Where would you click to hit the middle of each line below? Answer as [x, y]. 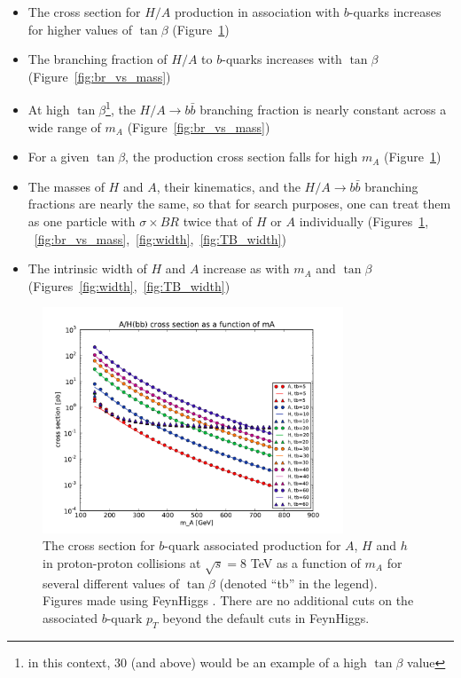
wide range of [64, 126]
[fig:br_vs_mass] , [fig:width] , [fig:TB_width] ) [160, 238]
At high [49, 110]
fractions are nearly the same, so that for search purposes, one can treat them [239, 204]
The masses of [66, 186]
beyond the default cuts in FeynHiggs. [266, 617]
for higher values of [80, 29]
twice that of [218, 221]
